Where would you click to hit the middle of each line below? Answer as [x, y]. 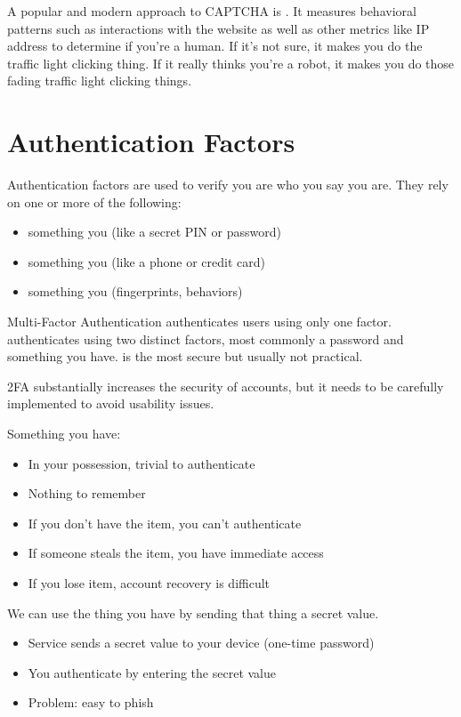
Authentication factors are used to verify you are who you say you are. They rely [228, 185]
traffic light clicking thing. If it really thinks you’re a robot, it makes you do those [231, 63]
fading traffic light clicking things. [100, 81]
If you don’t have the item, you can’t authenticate [165, 523]
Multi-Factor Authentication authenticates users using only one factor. [199, 322]
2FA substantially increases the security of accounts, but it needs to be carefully [226, 386]
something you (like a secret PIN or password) [154, 232]
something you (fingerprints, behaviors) [135, 291]
